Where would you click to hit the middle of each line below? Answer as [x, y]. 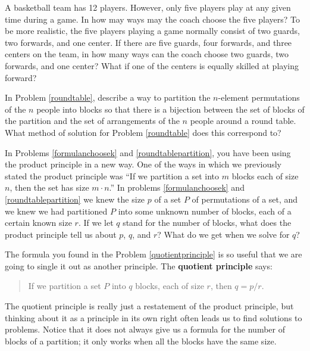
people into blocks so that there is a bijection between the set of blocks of [170, 109]
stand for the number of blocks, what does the [207, 223]
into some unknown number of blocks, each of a [205, 211]
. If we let [96, 223]
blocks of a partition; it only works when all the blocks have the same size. [141, 341]
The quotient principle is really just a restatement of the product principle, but [149, 306]
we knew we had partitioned [56, 211]
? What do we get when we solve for [223, 234]
